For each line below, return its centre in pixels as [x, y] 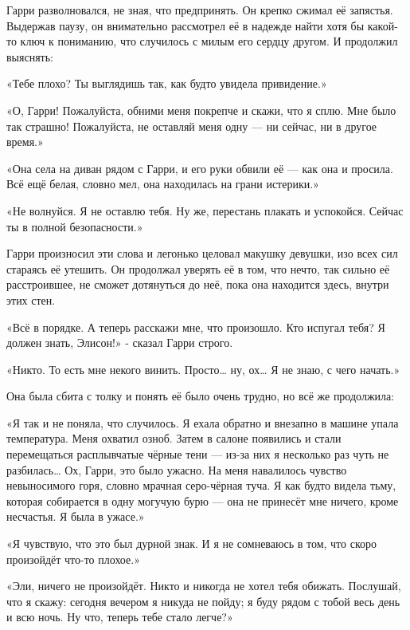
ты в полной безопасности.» [75, 226]
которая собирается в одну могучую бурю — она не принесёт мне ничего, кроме [203, 500]
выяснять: [30, 56]
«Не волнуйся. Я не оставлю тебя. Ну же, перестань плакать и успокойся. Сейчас [205, 210]
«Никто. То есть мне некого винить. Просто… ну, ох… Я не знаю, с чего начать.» [203, 369]
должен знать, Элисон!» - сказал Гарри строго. [120, 343]
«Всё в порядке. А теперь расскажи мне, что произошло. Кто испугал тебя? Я [196, 327]
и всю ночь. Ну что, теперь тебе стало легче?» [120, 617]
